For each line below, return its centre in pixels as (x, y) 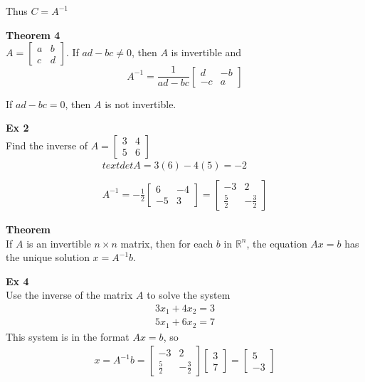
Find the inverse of (47, 145)
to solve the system (189, 295)
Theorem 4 (33, 35)
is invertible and (206, 52)
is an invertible (59, 243)
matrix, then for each (167, 243)
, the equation (277, 243)
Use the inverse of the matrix (69, 295)
